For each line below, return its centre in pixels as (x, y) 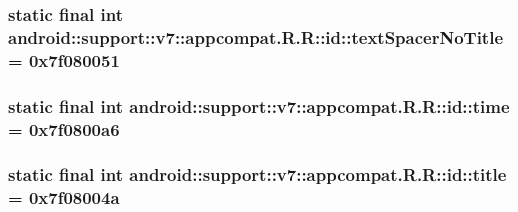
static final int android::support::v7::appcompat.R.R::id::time (259, 105)
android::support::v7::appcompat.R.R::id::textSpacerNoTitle (256, 36)
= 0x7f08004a (64, 197)
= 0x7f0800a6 (64, 128)
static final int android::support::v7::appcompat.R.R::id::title (257, 174)
